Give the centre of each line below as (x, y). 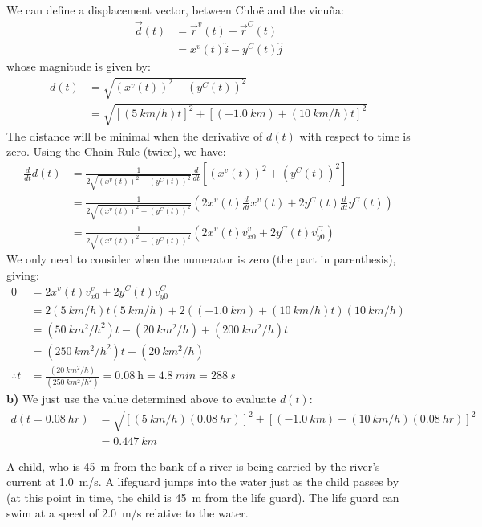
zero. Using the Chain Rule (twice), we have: (116, 151)
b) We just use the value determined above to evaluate (142, 399)
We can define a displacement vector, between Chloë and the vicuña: (175, 10)
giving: (23, 274)
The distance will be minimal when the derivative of (135, 135)
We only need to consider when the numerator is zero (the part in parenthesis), (201, 259)
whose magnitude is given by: (79, 66)
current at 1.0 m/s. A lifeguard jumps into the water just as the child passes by (203, 482)
